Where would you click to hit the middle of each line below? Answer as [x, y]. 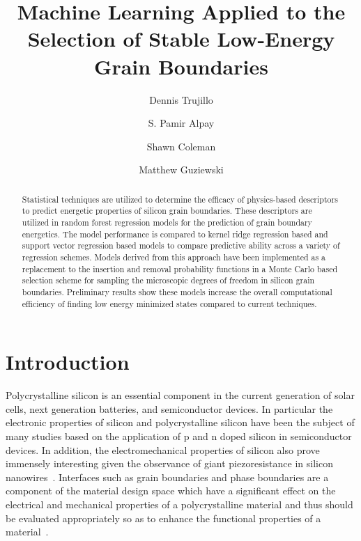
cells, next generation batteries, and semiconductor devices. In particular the [169, 408]
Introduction [68, 362]
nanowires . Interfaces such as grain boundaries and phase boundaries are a [167, 477]
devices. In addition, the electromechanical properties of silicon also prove [163, 449]
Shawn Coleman [181, 146]
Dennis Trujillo [181, 99]
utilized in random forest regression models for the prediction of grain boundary [167, 222]
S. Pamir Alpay [181, 123]
